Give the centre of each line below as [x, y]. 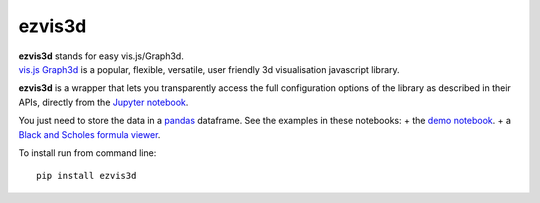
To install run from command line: [87, 152]
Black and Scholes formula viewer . [89, 134]
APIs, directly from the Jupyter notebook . [103, 102]
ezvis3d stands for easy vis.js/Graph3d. [101, 56]
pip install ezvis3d [86, 176]
